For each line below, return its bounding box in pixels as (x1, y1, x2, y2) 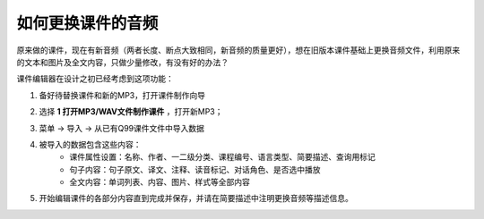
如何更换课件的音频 (16, 13, 159, 33)
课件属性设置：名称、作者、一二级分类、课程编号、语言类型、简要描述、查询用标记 (69, 152, 376, 163)
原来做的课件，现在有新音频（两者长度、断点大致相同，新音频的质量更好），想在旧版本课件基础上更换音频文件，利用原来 (16, 45, 461, 55)
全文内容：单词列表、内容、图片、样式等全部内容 (69, 177, 250, 188)
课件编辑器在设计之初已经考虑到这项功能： (16, 73, 174, 84)
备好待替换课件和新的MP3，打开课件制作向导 (39, 89, 206, 100)
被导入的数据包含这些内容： (39, 139, 142, 149)
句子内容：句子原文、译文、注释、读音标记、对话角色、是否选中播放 (69, 164, 321, 174)
